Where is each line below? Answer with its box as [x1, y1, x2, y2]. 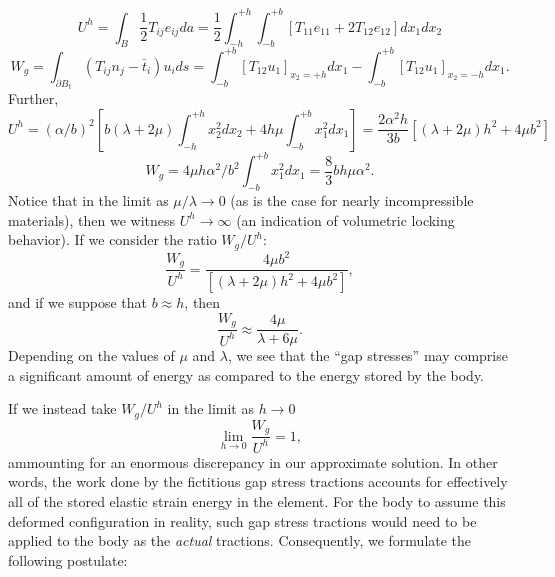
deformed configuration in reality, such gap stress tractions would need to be [8, 510, 477, 531]
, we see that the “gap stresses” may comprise [227, 345, 508, 366]
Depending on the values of [8, 345, 175, 366]
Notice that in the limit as [8, 190, 169, 211]
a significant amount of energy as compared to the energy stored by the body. [8, 364, 484, 385]
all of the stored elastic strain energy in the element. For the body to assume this [8, 490, 506, 511]
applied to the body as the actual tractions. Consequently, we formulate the [8, 530, 472, 551]
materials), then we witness [8, 209, 176, 230]
